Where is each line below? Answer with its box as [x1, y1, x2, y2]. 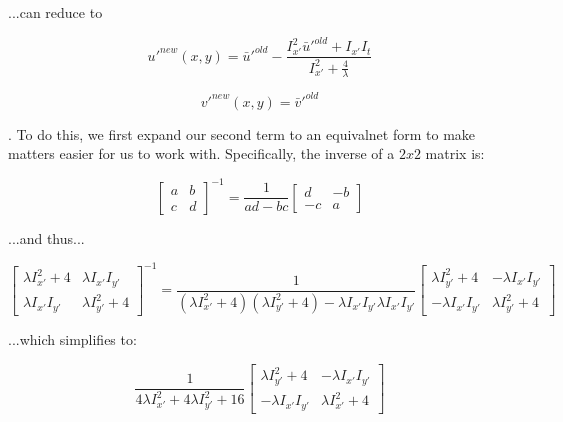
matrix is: [425, 143, 485, 164]
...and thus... [8, 227, 85, 248]
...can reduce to [8, 2, 103, 22]
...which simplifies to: [8, 329, 137, 349]
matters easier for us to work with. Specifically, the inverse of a [8, 143, 395, 164]
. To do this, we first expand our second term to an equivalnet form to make [8, 123, 476, 144]
